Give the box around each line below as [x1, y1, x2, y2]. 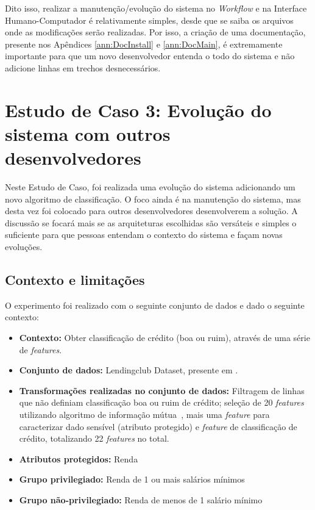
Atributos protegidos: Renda [19, 452, 138, 465]
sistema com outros [5, 121, 171, 146]
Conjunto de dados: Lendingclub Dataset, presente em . [19, 364, 238, 376]
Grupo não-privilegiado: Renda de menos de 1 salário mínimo [19, 493, 263, 506]
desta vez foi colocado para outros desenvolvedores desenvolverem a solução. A [5, 204, 298, 217]
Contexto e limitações [5, 270, 145, 289]
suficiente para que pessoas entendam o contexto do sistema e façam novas [5, 228, 283, 241]
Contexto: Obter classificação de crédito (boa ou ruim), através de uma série [19, 331, 310, 344]
